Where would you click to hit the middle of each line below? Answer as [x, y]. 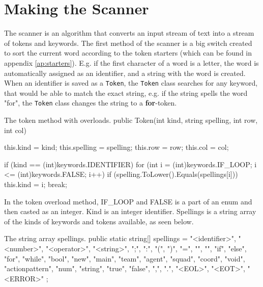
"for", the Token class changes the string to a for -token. [91, 103]
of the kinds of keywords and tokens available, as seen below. [99, 221]
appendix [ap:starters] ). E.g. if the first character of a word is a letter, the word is [131, 62]
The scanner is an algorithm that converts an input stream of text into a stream [129, 33]
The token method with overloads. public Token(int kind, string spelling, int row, [131, 120]
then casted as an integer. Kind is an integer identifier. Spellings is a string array [130, 211]
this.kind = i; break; [36, 184]
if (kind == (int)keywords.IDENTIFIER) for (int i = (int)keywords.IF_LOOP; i [130, 164]
